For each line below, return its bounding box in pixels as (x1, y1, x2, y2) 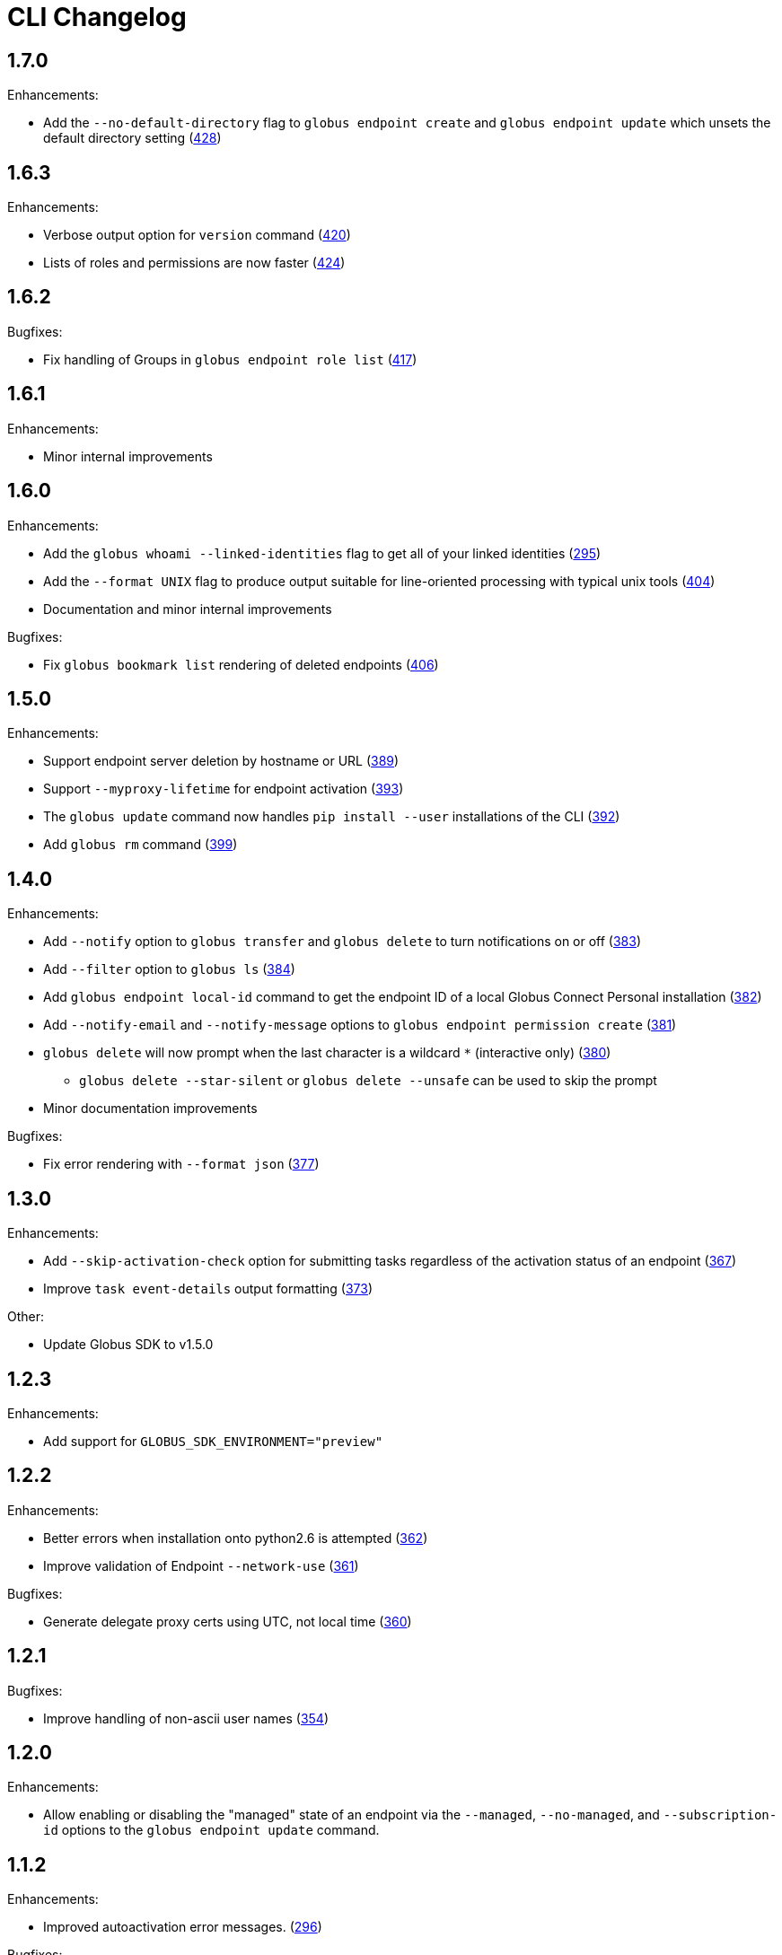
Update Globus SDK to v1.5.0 (43, 1337, 214, 1353)
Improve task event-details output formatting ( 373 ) (43, 1281, 373, 1297)
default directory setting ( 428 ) (43, 130, 222, 146)
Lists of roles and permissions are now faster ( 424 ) (43, 255, 346, 271)
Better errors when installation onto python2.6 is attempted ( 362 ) (43, 1530, 428, 1546)
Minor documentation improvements (43, 1100, 258, 1117)
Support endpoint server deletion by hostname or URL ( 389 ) (43, 753, 400, 769)
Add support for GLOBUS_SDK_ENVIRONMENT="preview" (43, 1433, 383, 1449)
